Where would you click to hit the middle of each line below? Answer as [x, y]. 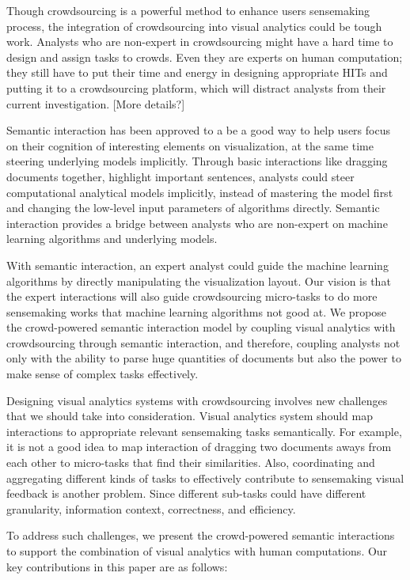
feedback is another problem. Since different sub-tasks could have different [186, 493]
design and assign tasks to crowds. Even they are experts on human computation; [205, 57]
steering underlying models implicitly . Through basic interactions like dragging [197, 161]
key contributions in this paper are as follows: [117, 566]
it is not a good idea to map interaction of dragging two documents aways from [199, 447]
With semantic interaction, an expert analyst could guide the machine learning [197, 265]
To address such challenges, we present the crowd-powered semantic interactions [201, 535]
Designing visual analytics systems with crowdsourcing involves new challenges [197, 400]
